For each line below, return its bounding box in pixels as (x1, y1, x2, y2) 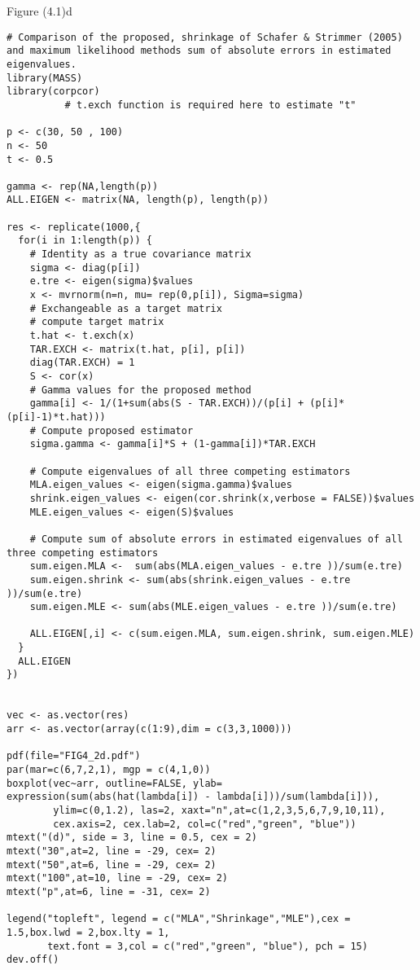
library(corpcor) (7, 86, 100, 98)
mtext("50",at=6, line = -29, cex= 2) (7, 858, 217, 871)
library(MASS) (7, 72, 83, 84)
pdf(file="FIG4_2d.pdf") (7, 750, 141, 762)
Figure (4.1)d (7, 2, 72, 19)
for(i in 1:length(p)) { (18, 235, 152, 247)
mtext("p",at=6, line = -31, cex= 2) (7, 885, 211, 898)
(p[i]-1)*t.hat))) (7, 410, 106, 423)
